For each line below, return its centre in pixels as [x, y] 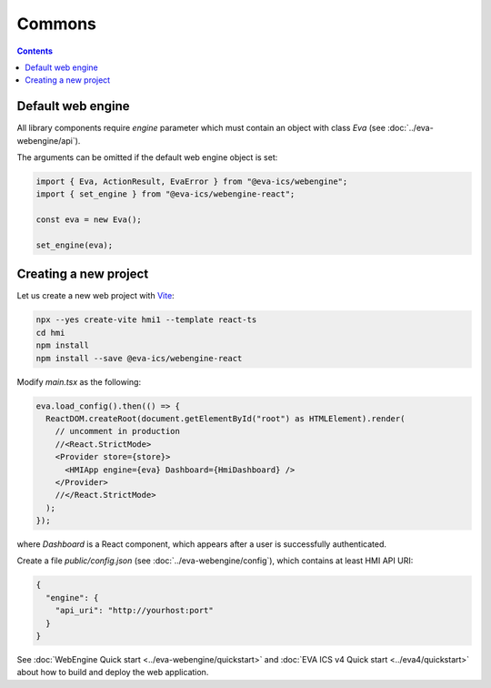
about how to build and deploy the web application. [113, 673]
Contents [35, 51]
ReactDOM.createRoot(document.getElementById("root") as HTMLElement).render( [225, 418]
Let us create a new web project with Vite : [95, 296]
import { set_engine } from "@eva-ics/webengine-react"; [165, 194]
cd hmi [50, 333]
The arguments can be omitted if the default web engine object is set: [147, 157]
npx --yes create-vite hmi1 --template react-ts [146, 320]
